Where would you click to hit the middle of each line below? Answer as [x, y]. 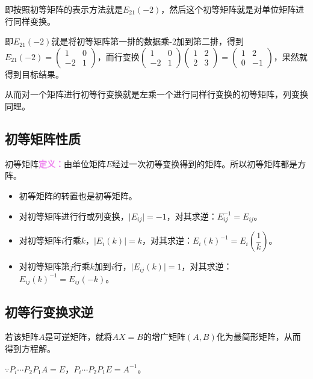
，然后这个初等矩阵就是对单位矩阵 [228, 9]
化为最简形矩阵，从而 [259, 337]
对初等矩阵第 [44, 266]
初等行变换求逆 [49, 311]
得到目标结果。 [34, 74]
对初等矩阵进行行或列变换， [74, 216]
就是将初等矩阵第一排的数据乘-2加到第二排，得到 [147, 41]
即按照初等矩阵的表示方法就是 [64, 9]
